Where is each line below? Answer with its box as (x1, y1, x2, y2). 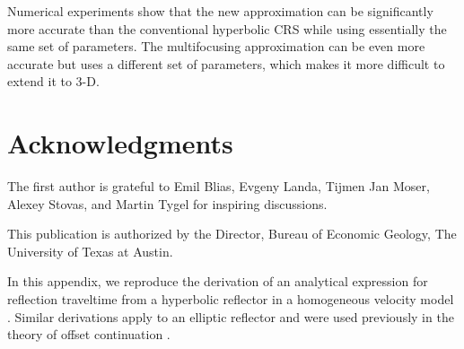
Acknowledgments (7, 125, 233, 161)
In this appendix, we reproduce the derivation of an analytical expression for (7, 272, 428, 291)
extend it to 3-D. (7, 72, 100, 91)
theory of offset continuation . (7, 325, 171, 344)
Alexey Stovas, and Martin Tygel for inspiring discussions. (7, 194, 328, 213)
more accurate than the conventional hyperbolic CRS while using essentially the (7, 19, 447, 38)
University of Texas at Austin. (7, 241, 173, 260)
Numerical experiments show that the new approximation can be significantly (7, 2, 433, 20)
